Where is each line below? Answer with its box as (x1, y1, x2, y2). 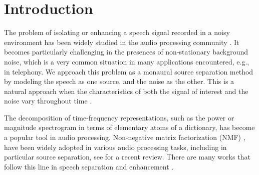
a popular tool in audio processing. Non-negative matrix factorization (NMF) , (4, 132, 245, 142)
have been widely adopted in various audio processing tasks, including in (4, 141, 227, 152)
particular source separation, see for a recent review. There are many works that (4, 151, 250, 162)
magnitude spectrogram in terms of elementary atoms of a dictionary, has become (4, 122, 255, 132)
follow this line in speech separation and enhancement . (4, 161, 174, 171)
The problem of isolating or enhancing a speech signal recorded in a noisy (4, 27, 230, 37)
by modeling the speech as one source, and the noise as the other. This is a (4, 76, 234, 86)
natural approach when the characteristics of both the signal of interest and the (4, 85, 248, 96)
